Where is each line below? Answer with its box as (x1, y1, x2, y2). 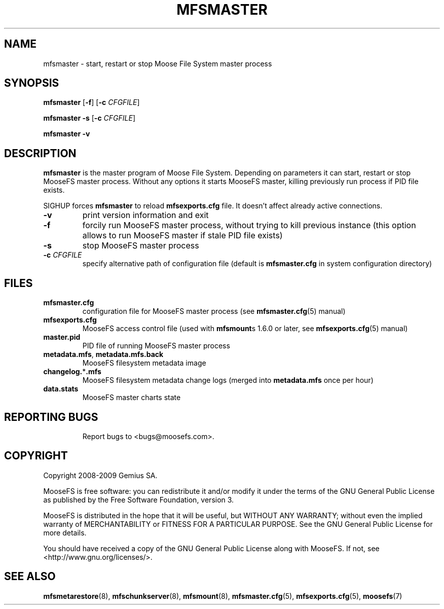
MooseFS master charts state (82, 393, 181, 402)
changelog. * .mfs (43, 367, 101, 376)
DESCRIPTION (4, 147, 77, 160)
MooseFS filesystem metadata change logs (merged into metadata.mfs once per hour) (82, 376, 374, 385)
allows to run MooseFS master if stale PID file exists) (82, 230, 283, 241)
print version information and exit (82, 210, 209, 221)
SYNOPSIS (4, 77, 59, 90)
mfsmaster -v (43, 129, 90, 138)
